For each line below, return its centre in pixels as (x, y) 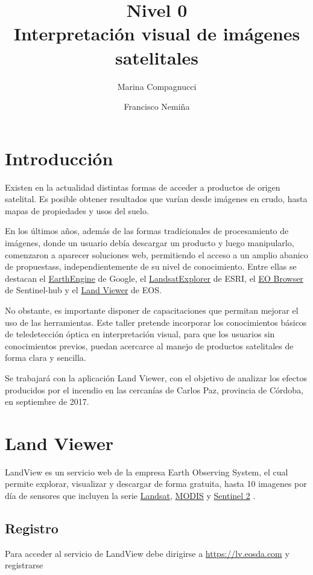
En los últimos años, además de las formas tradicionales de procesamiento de (147, 231)
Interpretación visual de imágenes (157, 33)
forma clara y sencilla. (46, 357)
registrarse (24, 565)
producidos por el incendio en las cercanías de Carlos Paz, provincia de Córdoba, (154, 389)
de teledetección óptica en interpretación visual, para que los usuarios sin (140, 334)
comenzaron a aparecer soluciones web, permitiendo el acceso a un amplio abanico (156, 254)
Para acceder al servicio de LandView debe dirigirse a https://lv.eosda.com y (147, 553)
